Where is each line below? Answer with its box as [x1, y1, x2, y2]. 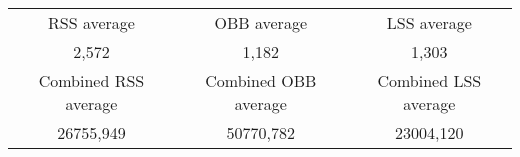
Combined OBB [205, 69, 317, 92]
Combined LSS [377, 69, 482, 92]
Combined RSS [38, 69, 145, 92]
